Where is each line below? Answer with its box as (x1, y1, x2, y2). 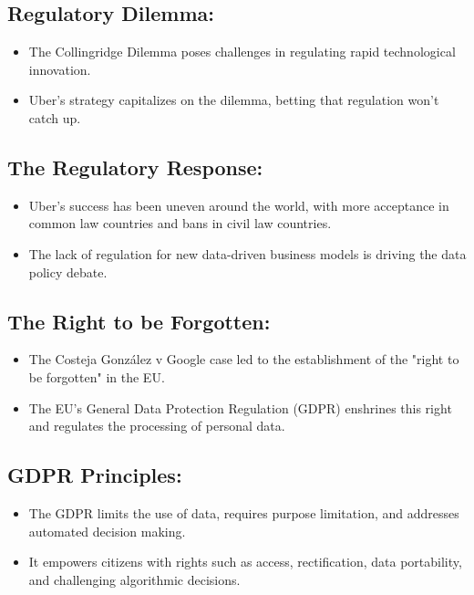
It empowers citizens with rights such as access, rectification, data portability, (28, 552, 462, 571)
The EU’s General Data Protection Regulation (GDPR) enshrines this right (28, 398, 452, 417)
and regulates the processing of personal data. (28, 416, 285, 435)
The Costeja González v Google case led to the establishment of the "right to (28, 350, 459, 369)
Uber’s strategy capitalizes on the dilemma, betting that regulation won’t (28, 90, 439, 110)
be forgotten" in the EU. (28, 367, 165, 386)
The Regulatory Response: (7, 152, 263, 181)
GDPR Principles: (7, 461, 182, 489)
